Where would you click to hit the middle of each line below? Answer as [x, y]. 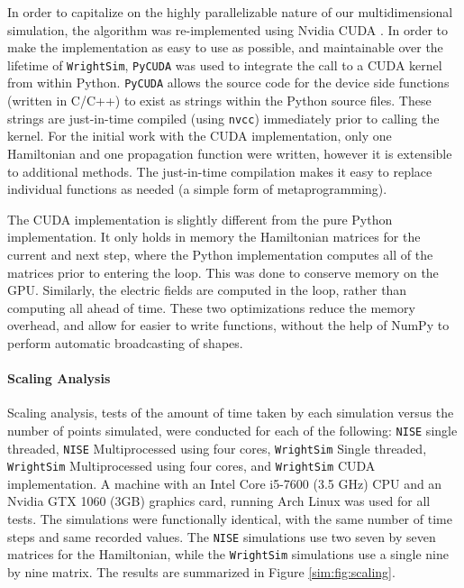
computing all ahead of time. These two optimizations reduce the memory [211, 307]
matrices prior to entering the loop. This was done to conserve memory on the [223, 272]
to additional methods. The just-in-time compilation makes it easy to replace [220, 171]
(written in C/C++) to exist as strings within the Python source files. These [219, 101]
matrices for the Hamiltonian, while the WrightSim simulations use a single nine [228, 554]
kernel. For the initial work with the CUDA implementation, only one [200, 136]
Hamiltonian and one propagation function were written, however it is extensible [230, 153]
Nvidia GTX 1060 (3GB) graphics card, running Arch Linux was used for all [219, 501]
